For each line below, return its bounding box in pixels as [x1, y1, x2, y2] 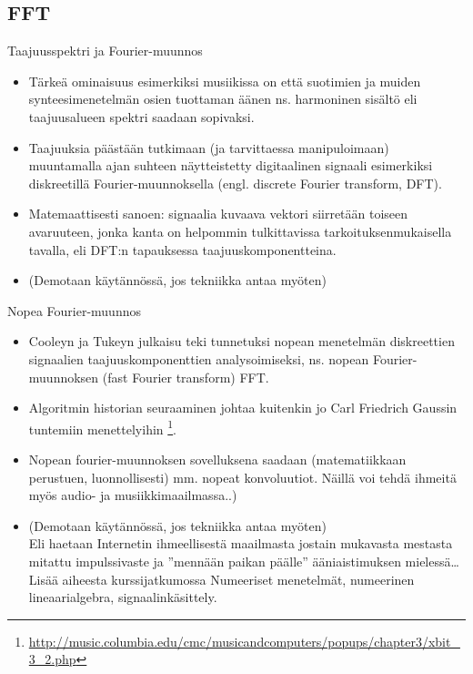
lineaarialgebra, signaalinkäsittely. [28, 587, 217, 607]
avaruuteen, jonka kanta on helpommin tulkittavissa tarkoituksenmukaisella [28, 221, 452, 240]
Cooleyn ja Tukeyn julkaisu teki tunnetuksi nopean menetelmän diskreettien [28, 332, 455, 351]
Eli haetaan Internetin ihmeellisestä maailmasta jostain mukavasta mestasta [28, 534, 453, 553]
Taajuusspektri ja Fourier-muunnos [7, 41, 203, 60]
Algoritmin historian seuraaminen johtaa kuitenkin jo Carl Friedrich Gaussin [28, 398, 458, 417]
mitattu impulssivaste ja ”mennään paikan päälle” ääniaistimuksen [28, 551, 401, 570]
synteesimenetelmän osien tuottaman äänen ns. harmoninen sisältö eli [28, 89, 418, 108]
